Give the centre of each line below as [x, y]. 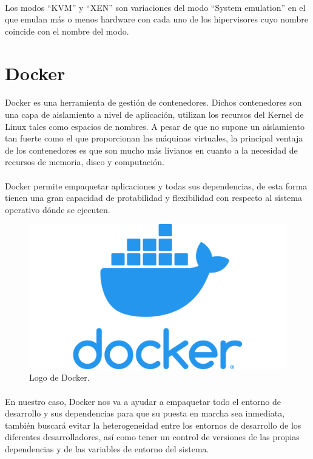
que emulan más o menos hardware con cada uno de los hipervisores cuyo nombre [156, 19]
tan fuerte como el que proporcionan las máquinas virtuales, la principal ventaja [154, 138]
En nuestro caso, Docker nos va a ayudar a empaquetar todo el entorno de [143, 401]
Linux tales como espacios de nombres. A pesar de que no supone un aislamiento [155, 126]
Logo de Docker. [59, 377]
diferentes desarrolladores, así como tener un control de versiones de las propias [152, 437]
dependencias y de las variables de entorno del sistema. [107, 448]
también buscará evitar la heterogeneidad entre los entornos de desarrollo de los [153, 425]
